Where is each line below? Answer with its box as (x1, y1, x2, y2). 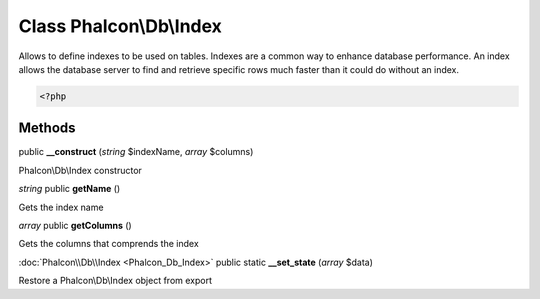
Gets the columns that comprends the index (18, 238, 199, 250)
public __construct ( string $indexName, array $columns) (18, 146, 254, 158)
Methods (18, 120, 76, 137)
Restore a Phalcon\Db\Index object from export (18, 275, 213, 287)
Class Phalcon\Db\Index (18, 15, 222, 37)
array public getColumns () (18, 219, 132, 231)
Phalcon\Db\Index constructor (18, 164, 142, 176)
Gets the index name (18, 201, 104, 213)
